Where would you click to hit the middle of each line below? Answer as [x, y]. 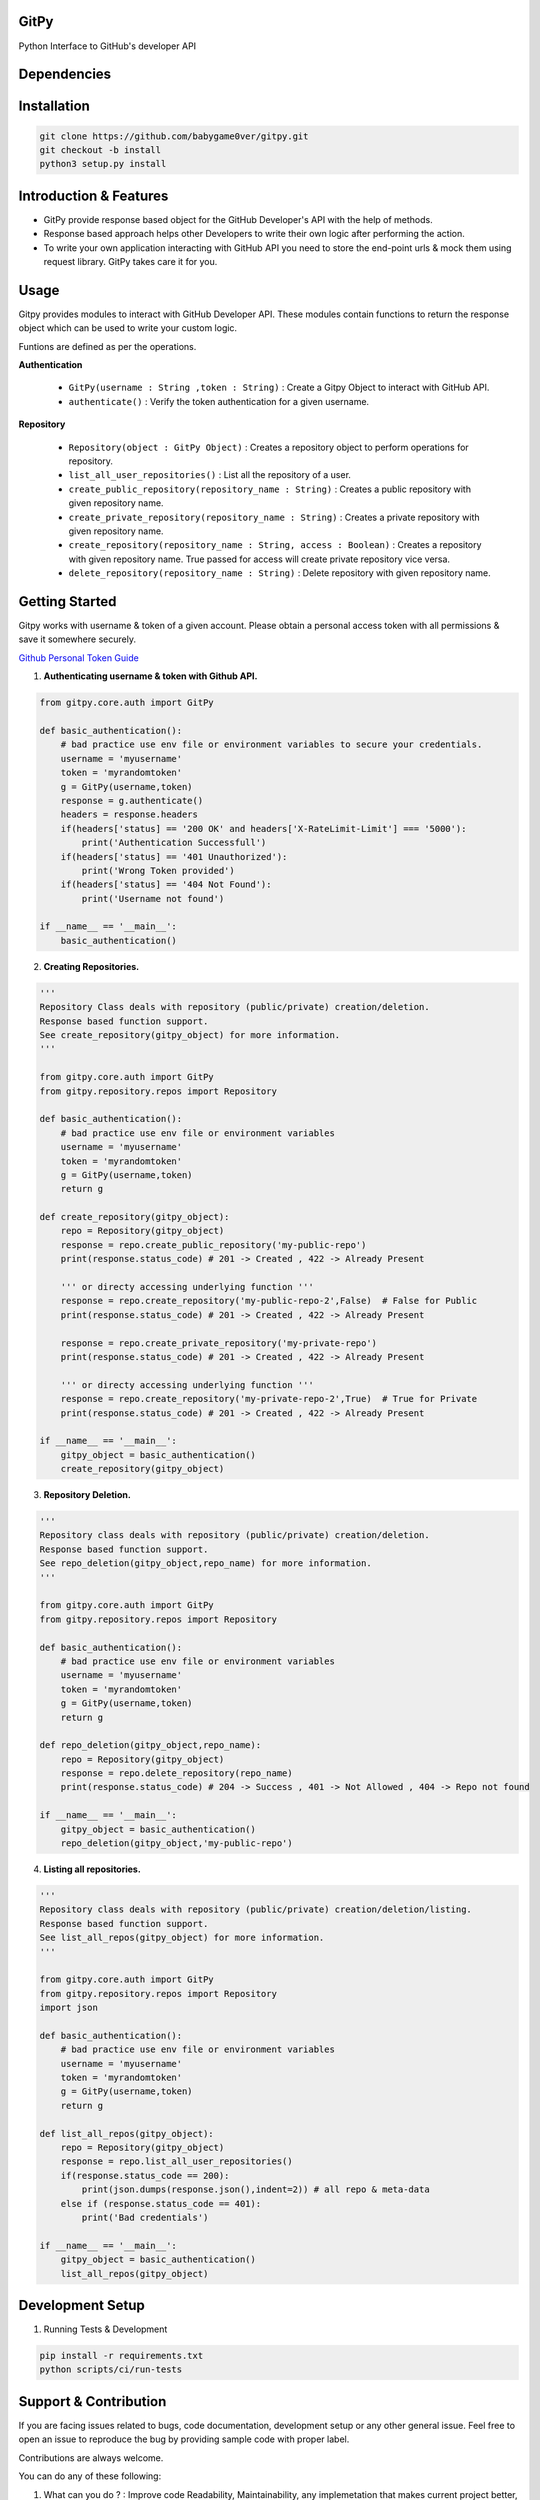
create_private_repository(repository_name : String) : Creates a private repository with [274, 517]
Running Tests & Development [105, 2329]
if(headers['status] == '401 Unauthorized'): [174, 856]
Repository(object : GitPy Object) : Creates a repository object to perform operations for [268, 447]
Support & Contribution [92, 2401]
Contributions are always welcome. [91, 2457]
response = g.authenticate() [132, 800]
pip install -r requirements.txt [121, 2356]
